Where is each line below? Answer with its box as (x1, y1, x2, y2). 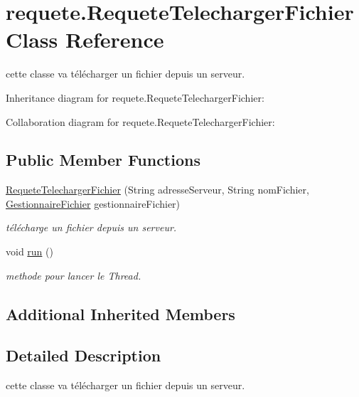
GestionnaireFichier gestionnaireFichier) (6, 196, 181, 211)
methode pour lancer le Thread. (6, 268, 141, 282)
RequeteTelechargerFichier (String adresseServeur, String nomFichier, (6, 182, 309, 197)
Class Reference (6, 25, 164, 54)
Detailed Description (6, 344, 161, 366)
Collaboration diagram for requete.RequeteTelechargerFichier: (6, 114, 275, 129)
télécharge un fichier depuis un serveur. (6, 220, 177, 235)
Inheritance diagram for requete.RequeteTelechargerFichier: (6, 90, 264, 105)
